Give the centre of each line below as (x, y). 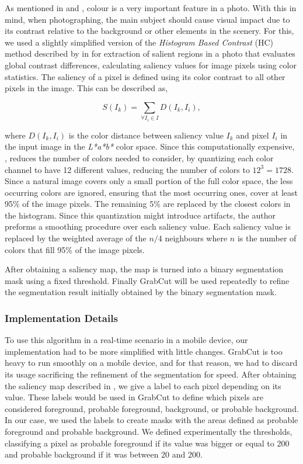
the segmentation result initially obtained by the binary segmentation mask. (141, 292)
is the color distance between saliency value (146, 135)
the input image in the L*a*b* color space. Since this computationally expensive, (150, 146)
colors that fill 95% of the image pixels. (75, 249)
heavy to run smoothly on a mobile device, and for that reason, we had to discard (151, 363)
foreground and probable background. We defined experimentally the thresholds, (149, 431)
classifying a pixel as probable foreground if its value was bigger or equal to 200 (147, 443)
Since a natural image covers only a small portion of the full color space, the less (149, 181)
